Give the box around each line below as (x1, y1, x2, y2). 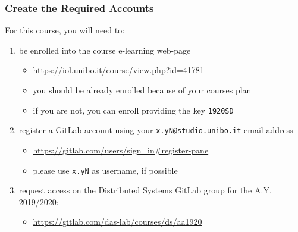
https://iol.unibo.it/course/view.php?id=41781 (33, 64, 204, 76)
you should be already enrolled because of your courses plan (33, 84, 252, 96)
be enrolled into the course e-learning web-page (18, 43, 191, 56)
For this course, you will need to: (5, 24, 125, 36)
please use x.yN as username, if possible (33, 164, 178, 176)
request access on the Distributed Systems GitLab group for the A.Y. (18, 184, 272, 196)
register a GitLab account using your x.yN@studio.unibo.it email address (18, 124, 293, 136)
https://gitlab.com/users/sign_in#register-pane (33, 143, 209, 156)
